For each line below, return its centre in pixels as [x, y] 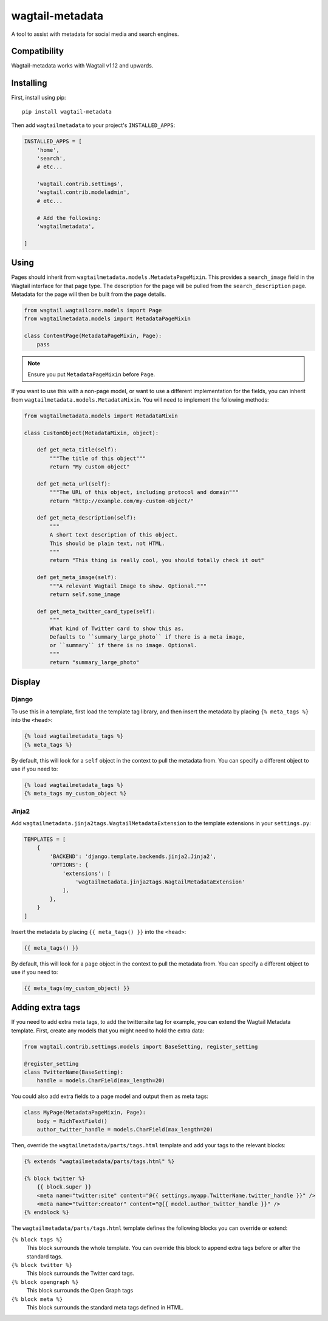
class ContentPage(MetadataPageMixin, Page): [93, 336]
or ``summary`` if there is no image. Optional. [123, 645]
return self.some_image [85, 594]
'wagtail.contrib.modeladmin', [83, 192]
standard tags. [45, 1256]
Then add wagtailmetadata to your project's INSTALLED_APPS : [93, 125]
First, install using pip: [39, 98]
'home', [48, 150]
